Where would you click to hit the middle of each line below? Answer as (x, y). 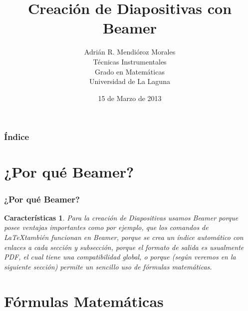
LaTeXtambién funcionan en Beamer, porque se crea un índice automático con (124, 237)
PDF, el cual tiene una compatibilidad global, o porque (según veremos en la (120, 257)
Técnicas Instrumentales (130, 61)
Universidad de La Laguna (130, 81)
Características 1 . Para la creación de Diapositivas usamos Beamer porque (121, 217)
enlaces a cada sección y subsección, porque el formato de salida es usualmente (124, 247)
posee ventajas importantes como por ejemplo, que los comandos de (106, 227)
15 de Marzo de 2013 (130, 98)
